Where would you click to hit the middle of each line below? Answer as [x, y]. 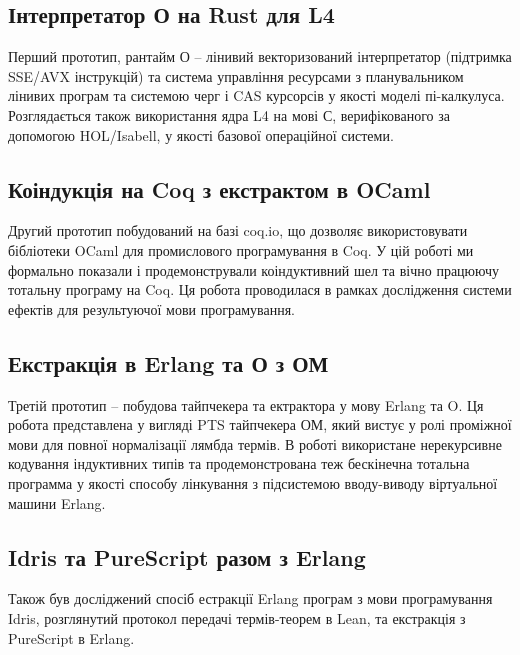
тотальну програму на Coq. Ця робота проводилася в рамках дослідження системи [260, 289]
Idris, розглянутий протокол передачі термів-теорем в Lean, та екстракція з [237, 617]
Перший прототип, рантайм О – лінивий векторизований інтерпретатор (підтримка [260, 56]
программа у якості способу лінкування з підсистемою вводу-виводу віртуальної [253, 482]
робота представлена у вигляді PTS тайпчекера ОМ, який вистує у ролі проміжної [260, 424]
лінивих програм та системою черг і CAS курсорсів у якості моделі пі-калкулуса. [256, 95]
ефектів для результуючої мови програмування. [151, 308]
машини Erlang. [57, 502]
